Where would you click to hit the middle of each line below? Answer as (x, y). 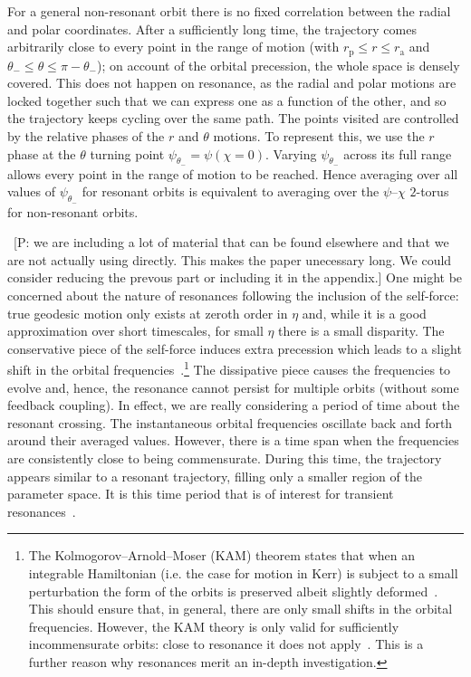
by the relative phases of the (86, 136)
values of (31, 191)
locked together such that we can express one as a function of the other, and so (227, 100)
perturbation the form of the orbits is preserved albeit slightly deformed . (233, 591)
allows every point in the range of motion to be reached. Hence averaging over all (233, 173)
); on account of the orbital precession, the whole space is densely (278, 65)
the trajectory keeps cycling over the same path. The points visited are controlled (233, 118)
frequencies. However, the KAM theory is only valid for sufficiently (214, 626)
